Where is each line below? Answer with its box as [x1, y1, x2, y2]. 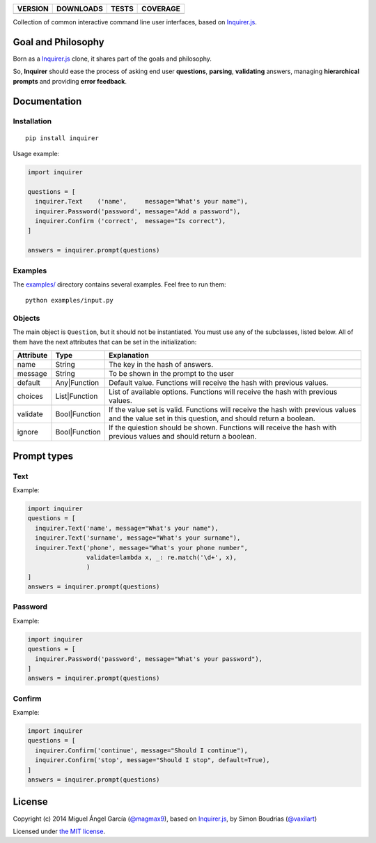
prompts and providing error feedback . [13, 77, 127, 85]
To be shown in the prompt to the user [108, 369, 234, 379]
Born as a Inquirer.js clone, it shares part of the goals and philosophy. [13, 54, 212, 63]
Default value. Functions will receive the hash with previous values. [108, 378, 329, 388]
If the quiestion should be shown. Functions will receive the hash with [108, 423, 337, 432]
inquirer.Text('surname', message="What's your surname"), [35, 534, 241, 542]
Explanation [108, 351, 149, 360]
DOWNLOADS [56, 4, 104, 13]
